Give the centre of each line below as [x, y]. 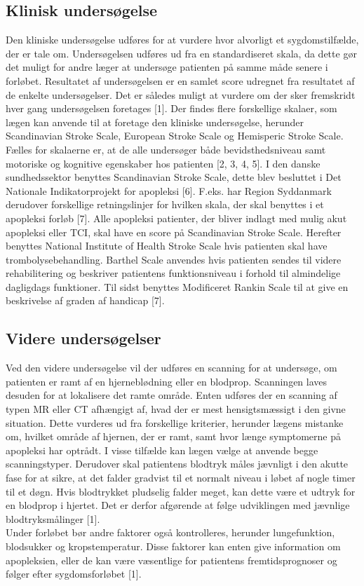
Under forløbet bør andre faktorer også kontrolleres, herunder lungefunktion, [170, 532]
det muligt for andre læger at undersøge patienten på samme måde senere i [167, 67]
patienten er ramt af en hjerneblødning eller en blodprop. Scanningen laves [167, 381]
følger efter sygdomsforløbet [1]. [74, 574]
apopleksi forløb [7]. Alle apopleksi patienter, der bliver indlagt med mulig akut [176, 218]
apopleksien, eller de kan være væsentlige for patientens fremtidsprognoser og [171, 560]
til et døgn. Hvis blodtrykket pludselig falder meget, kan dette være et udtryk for [181, 491]
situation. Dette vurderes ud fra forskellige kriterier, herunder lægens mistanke [175, 422]
